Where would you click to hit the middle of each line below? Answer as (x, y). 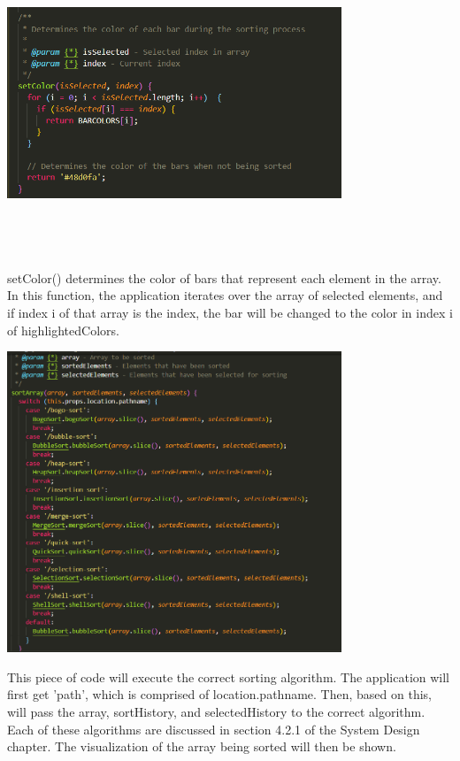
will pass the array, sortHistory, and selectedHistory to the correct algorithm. (216, 712)
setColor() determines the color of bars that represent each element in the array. (224, 277)
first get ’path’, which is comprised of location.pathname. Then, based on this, (219, 694)
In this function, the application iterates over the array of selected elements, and (225, 295)
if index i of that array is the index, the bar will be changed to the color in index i (230, 312)
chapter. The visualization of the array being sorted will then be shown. (202, 746)
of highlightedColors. (63, 330)
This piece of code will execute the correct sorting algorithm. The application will (229, 676)
